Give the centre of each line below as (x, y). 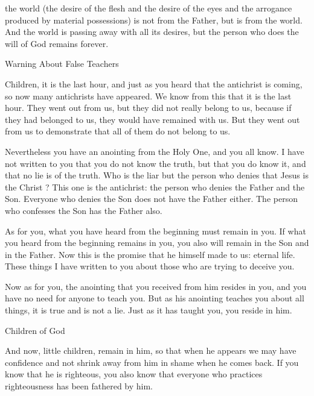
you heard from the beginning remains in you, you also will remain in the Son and (157, 243)
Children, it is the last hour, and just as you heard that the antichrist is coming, (154, 83)
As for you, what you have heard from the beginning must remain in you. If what (155, 231)
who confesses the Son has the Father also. (84, 210)
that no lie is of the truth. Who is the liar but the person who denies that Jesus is (157, 175)
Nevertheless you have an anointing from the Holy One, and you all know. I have (155, 151)
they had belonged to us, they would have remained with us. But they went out (152, 119)
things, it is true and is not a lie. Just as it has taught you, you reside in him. (149, 310)
